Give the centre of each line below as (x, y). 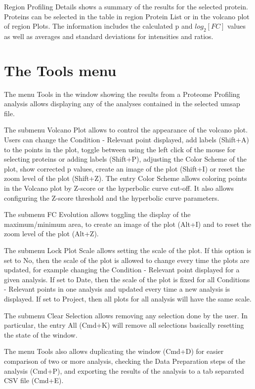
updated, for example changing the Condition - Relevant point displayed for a (122, 270)
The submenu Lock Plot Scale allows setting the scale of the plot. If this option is (128, 250)
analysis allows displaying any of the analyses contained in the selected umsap (122, 104)
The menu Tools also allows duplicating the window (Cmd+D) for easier (114, 351)
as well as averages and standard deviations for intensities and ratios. (109, 36)
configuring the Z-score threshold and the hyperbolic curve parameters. (112, 197)
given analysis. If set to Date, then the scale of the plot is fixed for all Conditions (127, 279)
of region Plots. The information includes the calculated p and (98, 26)
